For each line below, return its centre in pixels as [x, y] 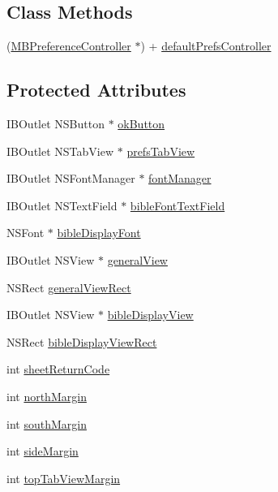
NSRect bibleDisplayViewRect [82, 341]
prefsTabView [161, 151]
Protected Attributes [96, 90]
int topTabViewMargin [64, 478]
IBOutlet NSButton [56, 123]
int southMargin [47, 423]
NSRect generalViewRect [69, 287]
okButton [141, 123]
